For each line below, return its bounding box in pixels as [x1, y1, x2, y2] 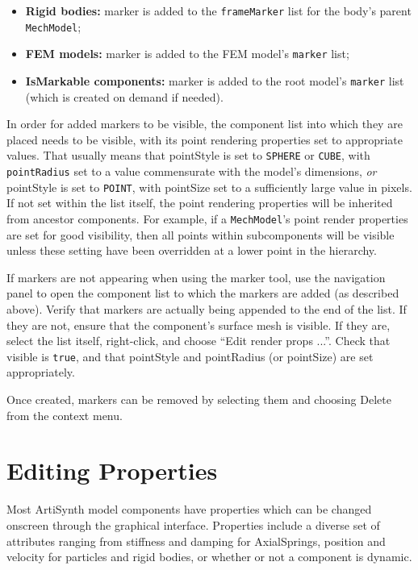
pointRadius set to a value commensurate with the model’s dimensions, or [6, 163, 377, 180]
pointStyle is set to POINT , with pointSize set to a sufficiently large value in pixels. [6, 178, 412, 195]
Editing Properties [6, 454, 218, 487]
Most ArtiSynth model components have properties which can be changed [6, 501, 372, 518]
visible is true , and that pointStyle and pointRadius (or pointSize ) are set [6, 347, 374, 364]
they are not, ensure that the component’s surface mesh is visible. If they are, [6, 316, 391, 333]
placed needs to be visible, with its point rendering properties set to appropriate [6, 131, 403, 148]
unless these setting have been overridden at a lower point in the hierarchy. [6, 242, 377, 259]
